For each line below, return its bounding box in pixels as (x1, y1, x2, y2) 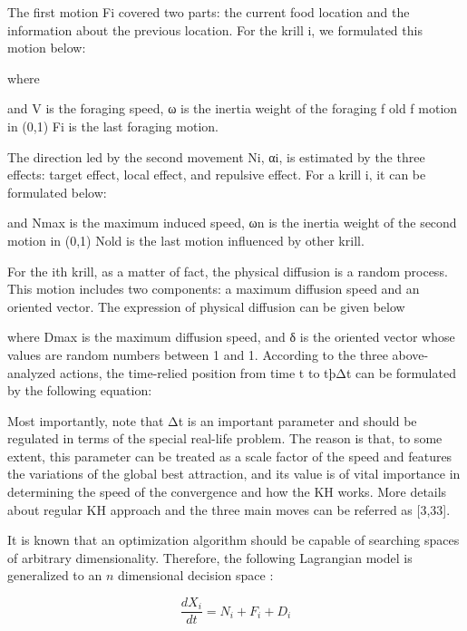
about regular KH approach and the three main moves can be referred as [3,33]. (7, 500, 451, 519)
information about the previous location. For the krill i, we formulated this (7, 20, 423, 39)
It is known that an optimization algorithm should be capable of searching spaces (7, 530, 460, 549)
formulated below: (7, 182, 107, 201)
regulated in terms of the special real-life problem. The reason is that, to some (7, 429, 443, 448)
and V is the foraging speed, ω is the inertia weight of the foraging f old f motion (7, 99, 458, 118)
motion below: (7, 38, 86, 57)
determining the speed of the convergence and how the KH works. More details (7, 482, 447, 501)
